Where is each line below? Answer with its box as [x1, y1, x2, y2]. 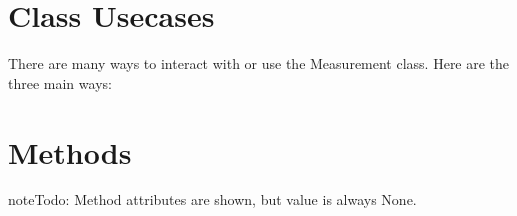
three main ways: [8, 72, 112, 93]
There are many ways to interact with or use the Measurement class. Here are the [8, 53, 510, 74]
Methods [8, 131, 132, 172]
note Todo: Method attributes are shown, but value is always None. [8, 189, 417, 210]
